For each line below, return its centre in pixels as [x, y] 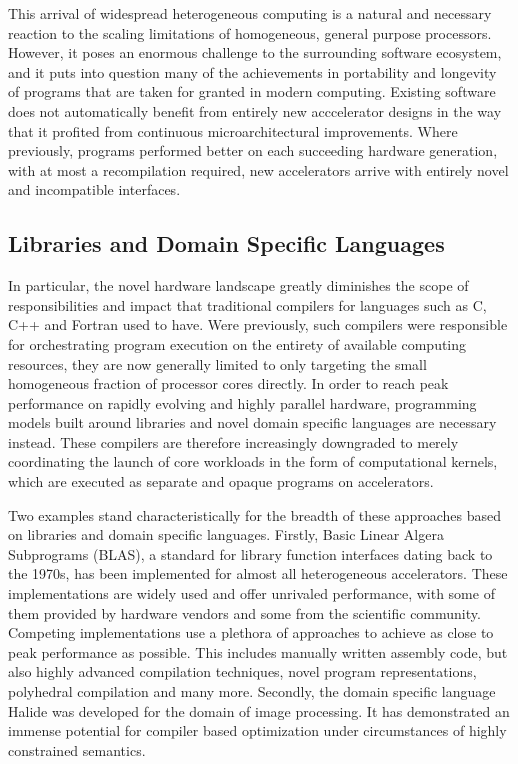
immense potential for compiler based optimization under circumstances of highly [257, 730]
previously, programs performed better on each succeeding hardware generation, [253, 150]
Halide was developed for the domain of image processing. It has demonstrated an [259, 710]
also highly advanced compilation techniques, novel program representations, [242, 671]
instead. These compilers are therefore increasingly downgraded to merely [233, 441]
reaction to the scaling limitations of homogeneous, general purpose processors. [250, 32]
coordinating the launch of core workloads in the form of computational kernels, [253, 461]
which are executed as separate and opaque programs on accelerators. [221, 481]
